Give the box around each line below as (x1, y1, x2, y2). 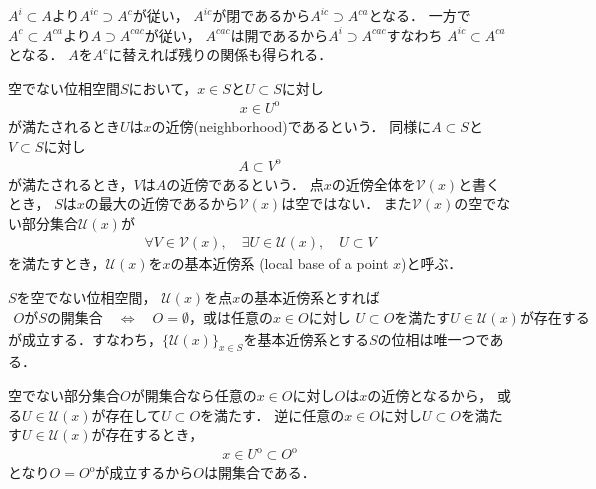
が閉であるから (212, 5, 311, 25)
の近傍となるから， (367, 385, 493, 406)
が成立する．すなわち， (8, 328, 162, 349)
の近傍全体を (331, 173, 416, 194)
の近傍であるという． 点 (166, 173, 324, 194)
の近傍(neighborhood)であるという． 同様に (151, 115, 432, 136)
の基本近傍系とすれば (240, 287, 380, 308)
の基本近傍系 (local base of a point (170, 253, 389, 274)
